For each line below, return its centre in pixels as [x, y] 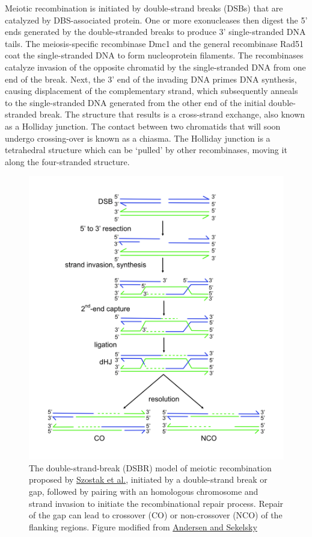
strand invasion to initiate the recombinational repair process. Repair [156, 503]
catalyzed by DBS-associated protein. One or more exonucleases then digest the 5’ [156, 20]
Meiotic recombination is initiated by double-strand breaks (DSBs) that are [144, 8]
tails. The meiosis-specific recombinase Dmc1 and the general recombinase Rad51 [154, 43]
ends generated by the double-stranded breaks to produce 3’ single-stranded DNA [155, 32]
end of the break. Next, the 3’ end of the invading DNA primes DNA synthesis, [151, 79]
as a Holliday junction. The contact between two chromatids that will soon [143, 126]
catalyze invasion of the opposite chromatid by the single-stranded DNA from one [155, 67]
